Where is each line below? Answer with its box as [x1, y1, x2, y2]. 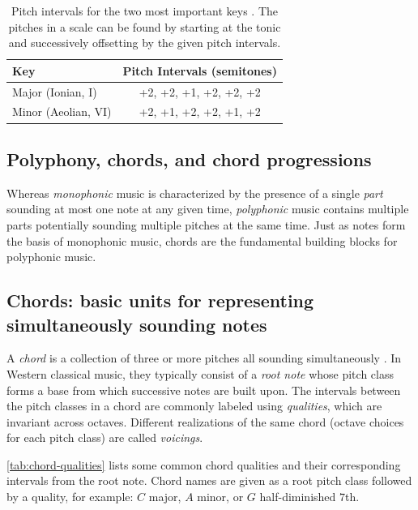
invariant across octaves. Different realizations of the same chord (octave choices [6, 413, 404, 430]
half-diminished [259, 488, 336, 505]
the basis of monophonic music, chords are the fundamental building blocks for [6, 232, 398, 249]
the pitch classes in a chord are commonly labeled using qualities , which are [6, 397, 382, 414]
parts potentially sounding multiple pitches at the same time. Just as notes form [6, 216, 406, 233]
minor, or [197, 488, 244, 505]
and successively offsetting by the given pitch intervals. [8, 34, 281, 51]
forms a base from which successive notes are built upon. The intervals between [6, 381, 401, 398]
